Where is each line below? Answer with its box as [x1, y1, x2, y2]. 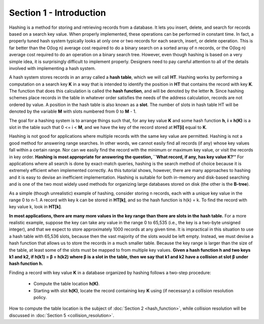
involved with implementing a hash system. [9, 65, 96, 71]
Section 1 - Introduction [9, 7, 106, 18]
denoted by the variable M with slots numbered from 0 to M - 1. [9, 108, 137, 114]
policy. [33, 295, 47, 300]
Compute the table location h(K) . [33, 281, 100, 287]
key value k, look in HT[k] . [9, 204, 62, 210]
